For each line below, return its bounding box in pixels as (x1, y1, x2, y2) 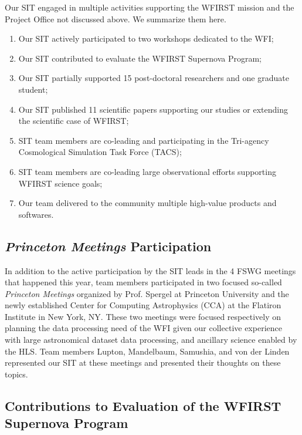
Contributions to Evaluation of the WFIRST (5, 396, 281, 414)
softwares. (18, 208, 54, 220)
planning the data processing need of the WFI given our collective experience (5, 322, 282, 334)
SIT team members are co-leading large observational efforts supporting (18, 165, 276, 177)
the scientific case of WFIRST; (18, 114, 129, 127)
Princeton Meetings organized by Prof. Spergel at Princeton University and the (5, 287, 289, 299)
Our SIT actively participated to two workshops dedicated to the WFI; (18, 32, 274, 45)
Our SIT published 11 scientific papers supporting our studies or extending (18, 103, 289, 115)
